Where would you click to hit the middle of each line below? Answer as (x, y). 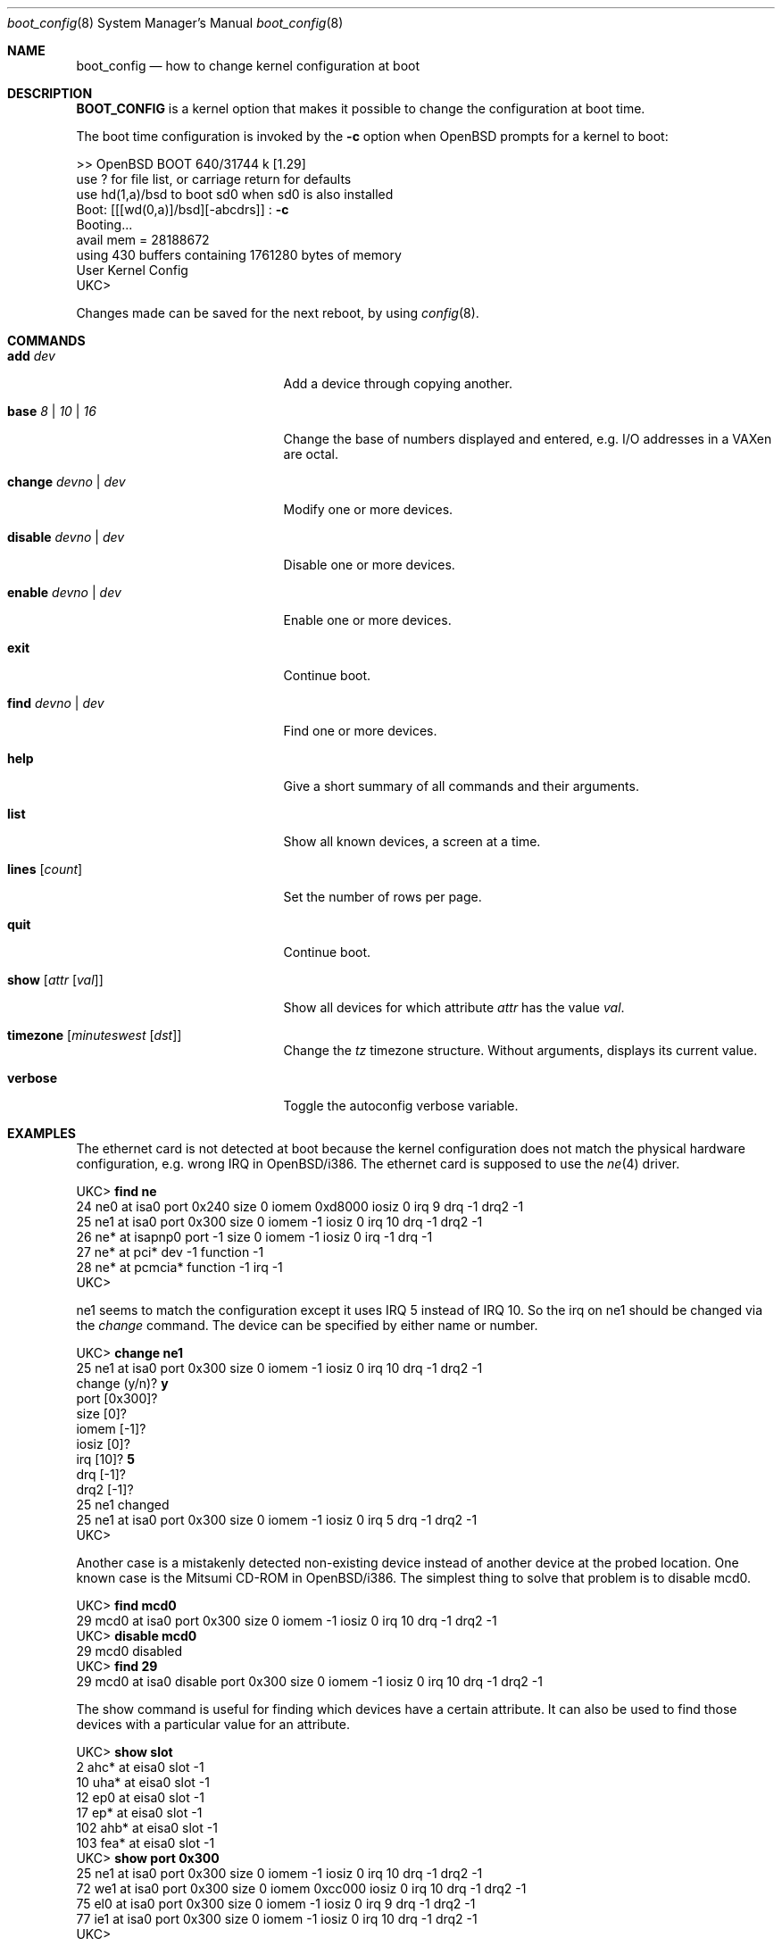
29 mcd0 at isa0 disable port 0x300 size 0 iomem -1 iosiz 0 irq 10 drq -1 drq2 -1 (309, 1681)
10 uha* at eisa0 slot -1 (143, 1782)
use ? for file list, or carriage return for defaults (214, 179)
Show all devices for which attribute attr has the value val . (454, 1007)
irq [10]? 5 (105, 1459)
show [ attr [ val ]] (55, 980)
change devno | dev (67, 482)
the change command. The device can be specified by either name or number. (307, 1325)
